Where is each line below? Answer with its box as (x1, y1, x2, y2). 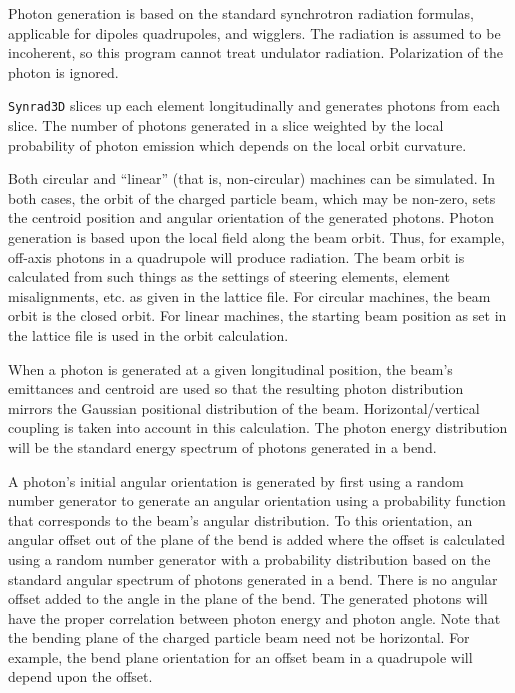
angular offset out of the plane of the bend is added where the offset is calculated (8, 529, 505, 550)
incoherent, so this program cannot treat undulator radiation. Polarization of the (8, 42, 503, 63)
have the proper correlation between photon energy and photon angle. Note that (8, 607, 501, 628)
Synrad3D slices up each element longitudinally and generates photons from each (8, 95, 501, 116)
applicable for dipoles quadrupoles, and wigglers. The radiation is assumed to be (8, 22, 501, 43)
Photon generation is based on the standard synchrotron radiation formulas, (8, 3, 474, 23)
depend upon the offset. (8, 666, 153, 687)
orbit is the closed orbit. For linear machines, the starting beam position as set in (8, 305, 507, 326)
